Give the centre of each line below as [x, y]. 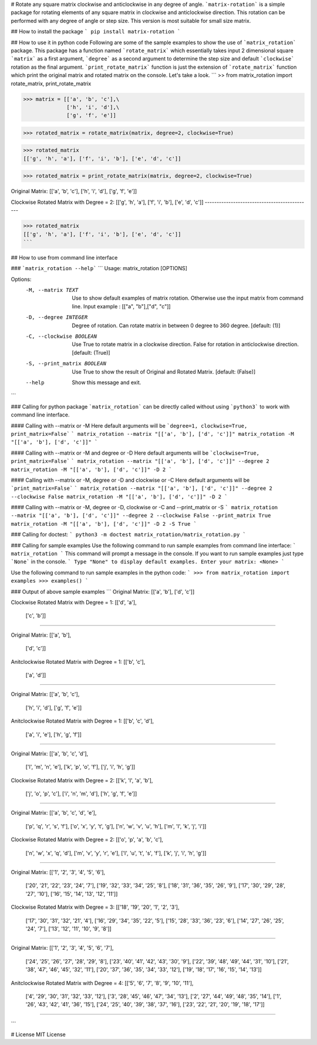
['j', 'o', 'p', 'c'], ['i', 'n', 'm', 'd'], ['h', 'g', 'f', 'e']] [81, 794]
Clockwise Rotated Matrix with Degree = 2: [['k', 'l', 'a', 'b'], [82, 780]
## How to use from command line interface [64, 257]
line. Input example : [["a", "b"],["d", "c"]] [121, 306]
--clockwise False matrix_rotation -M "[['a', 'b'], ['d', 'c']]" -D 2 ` [119, 497]
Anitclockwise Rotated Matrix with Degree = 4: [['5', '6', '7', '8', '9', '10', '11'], [102, 983]
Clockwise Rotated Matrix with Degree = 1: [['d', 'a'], [74, 602]
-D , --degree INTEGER [57, 317]
